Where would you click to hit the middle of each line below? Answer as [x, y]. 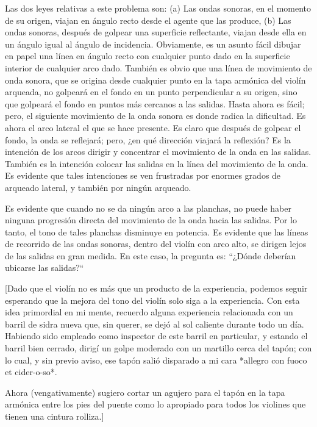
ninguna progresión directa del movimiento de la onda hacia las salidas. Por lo [151, 220]
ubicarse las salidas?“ [45, 267]
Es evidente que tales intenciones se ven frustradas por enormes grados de [143, 175]
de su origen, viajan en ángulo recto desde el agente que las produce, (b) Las [148, 20]
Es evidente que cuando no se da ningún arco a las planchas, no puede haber [148, 208]
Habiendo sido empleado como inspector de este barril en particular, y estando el [156, 336]
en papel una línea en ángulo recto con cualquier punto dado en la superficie [148, 56]
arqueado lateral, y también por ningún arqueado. [98, 187]
